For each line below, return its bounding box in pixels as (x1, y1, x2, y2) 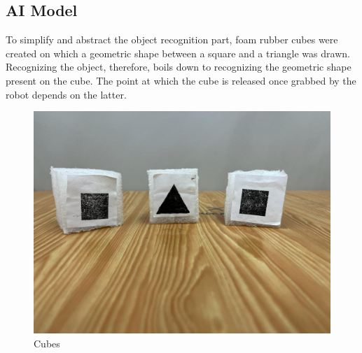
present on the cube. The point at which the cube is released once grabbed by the (6, 73, 356, 87)
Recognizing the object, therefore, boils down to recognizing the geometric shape (6, 59, 351, 74)
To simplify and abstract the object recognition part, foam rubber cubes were (6, 32, 338, 47)
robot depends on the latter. (6, 87, 127, 101)
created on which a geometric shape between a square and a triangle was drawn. (6, 45, 350, 60)
